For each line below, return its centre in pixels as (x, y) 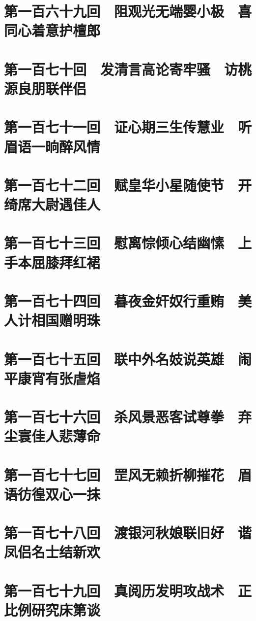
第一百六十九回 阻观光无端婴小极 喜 (128, 11)
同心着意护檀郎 (52, 30)
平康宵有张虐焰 (52, 378)
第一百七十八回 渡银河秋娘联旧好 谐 (128, 533)
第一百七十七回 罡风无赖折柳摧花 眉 (128, 474)
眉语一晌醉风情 (52, 146)
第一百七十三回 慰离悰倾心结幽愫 (114, 243)
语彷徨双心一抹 (52, 494)
